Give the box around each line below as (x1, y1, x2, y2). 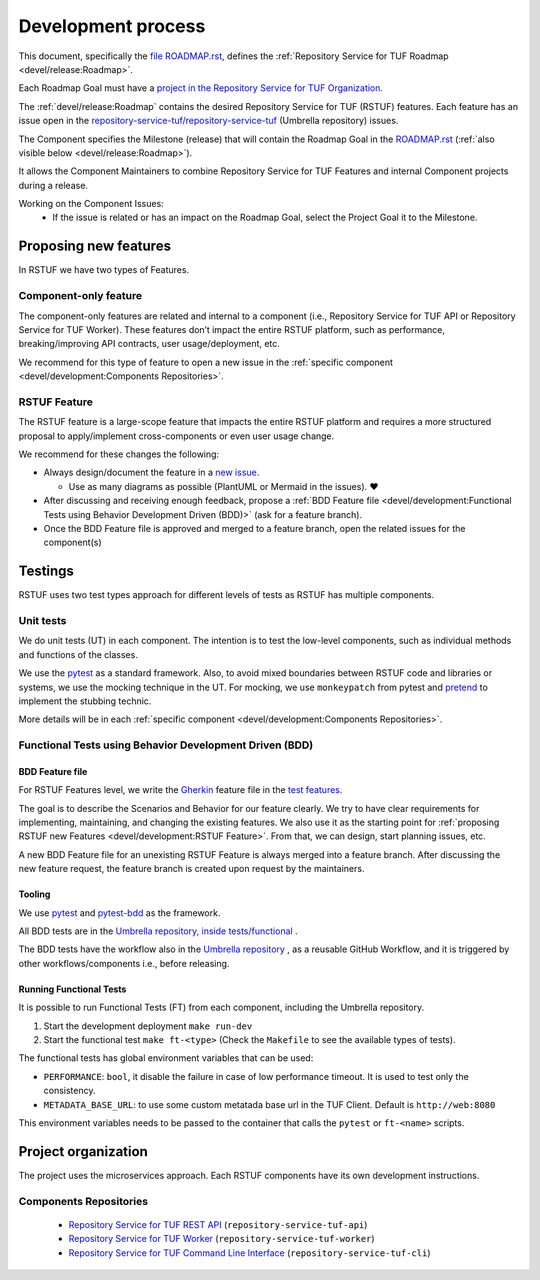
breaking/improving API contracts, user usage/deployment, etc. (18, 338, 280, 350)
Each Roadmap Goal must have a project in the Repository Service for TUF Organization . (18, 82, 384, 94)
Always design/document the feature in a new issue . (43, 466, 260, 479)
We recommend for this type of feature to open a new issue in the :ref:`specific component (18, 356, 394, 368)
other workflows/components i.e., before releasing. (18, 957, 230, 969)
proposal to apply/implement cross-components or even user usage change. (18, 430, 335, 442)
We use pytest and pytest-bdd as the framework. (18, 906, 221, 919)
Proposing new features (18, 238, 172, 255)
